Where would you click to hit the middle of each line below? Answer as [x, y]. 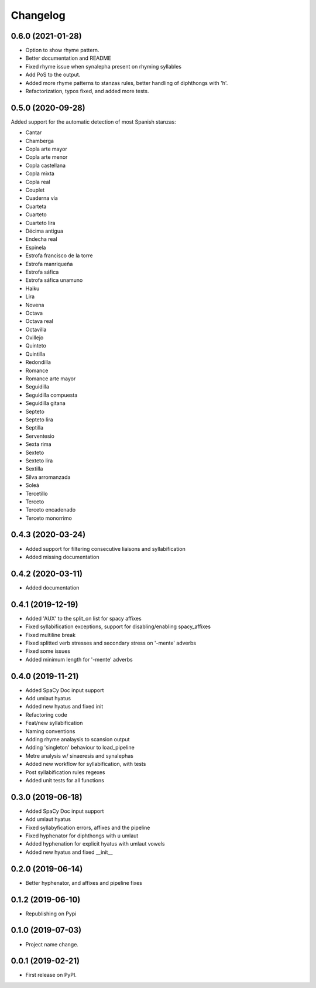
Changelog [38, 15]
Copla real [38, 182]
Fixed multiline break [51, 635]
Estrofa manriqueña [49, 264]
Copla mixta [40, 173]
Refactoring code [46, 714]
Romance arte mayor [51, 379]
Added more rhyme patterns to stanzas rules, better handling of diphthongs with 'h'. [127, 83]
